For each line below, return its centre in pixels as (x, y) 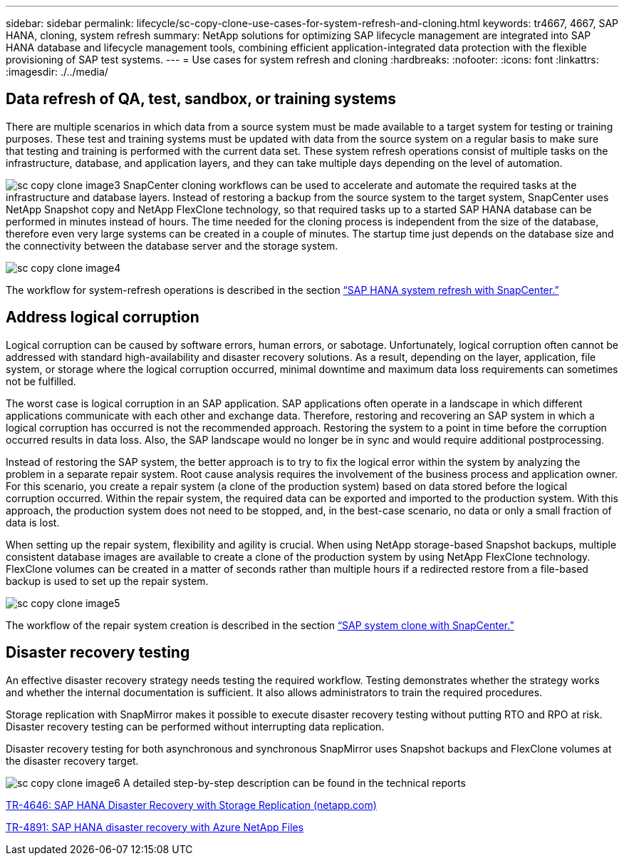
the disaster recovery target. (72, 760)
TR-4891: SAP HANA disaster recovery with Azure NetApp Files (155, 827)
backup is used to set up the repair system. (107, 581)
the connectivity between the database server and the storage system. (172, 245)
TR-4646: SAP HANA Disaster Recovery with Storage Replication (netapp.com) (191, 805)
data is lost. (33, 522)
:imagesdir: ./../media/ (57, 72)
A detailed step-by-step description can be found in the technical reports (294, 783)
